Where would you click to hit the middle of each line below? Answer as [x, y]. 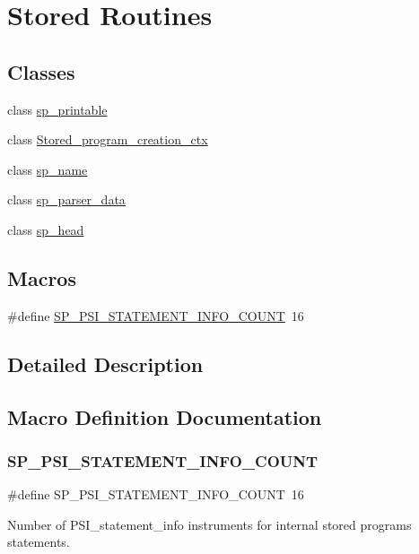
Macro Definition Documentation [165, 416]
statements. [39, 542]
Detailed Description [105, 364]
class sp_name [48, 169]
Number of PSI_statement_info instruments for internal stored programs [209, 524]
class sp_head [46, 229]
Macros [42, 277]
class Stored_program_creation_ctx [108, 139]
